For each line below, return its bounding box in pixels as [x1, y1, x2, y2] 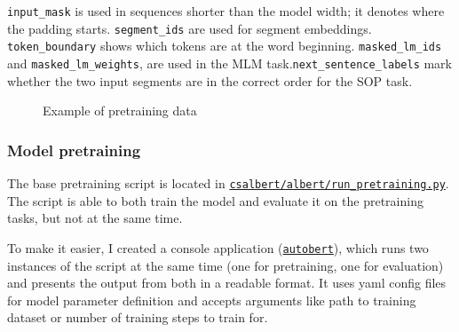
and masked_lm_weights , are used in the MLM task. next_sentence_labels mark [7, 53, 453, 72]
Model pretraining [7, 138, 141, 161]
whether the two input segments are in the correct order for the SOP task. [7, 71, 413, 90]
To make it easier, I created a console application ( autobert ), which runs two [7, 238, 429, 257]
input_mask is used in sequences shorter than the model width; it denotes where [7, 2, 445, 20]
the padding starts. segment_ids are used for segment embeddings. [7, 19, 372, 37]
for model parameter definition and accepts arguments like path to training [7, 290, 416, 309]
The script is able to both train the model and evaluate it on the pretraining [7, 191, 423, 209]
